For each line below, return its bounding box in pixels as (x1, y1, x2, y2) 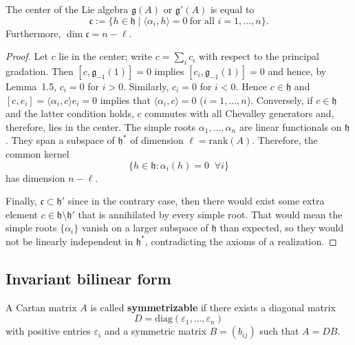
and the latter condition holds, (6, 106, 134, 121)
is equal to (210, 2, 255, 16)
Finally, (6, 194, 37, 208)
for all (189, 16, 215, 26)
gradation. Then (6, 63, 74, 78)
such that (259, 324, 299, 338)
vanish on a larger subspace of (81, 220, 208, 235)
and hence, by (268, 63, 327, 78)
